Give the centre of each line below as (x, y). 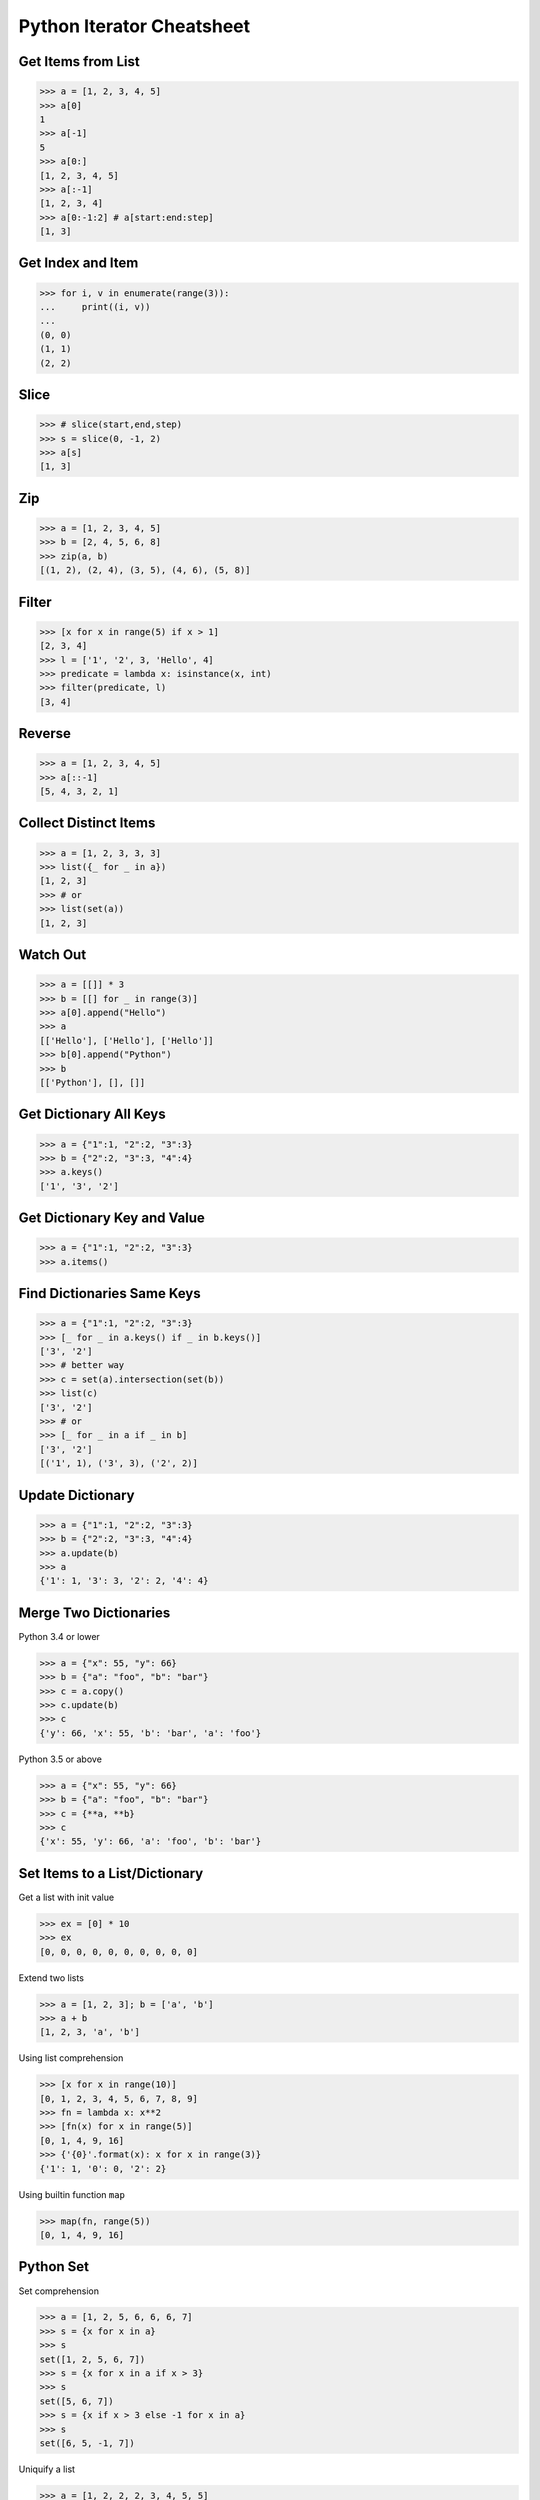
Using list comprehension (71, 2058)
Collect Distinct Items (87, 823)
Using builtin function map (71, 2194)
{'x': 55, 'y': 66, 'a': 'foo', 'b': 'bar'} (150, 1841)
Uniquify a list (46, 2469)
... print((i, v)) (95, 307)
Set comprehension (59, 2291)
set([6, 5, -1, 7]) (87, 2443)
